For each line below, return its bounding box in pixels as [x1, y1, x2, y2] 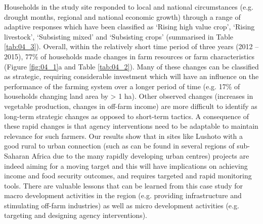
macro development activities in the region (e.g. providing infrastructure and [4, 190, 242, 201]
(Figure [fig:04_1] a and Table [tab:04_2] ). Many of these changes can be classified [4, 61, 259, 71]
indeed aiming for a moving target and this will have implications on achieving [4, 160, 248, 171]
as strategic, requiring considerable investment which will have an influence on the [4, 71, 259, 82]
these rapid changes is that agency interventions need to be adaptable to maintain [4, 121, 258, 131]
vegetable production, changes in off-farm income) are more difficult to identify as [4, 100, 257, 111]
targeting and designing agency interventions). [4, 210, 147, 220]
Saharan [4, 150, 29, 161]
